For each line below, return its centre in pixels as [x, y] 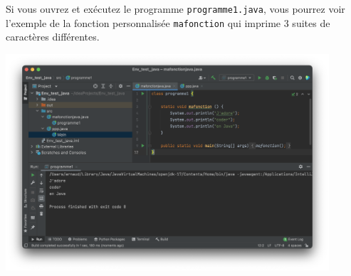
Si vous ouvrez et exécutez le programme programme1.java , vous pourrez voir [175, 9]
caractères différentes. [53, 37]
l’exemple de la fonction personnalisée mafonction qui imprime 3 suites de [168, 22]
